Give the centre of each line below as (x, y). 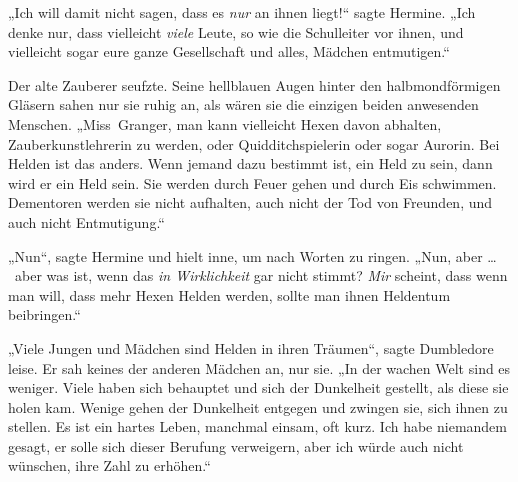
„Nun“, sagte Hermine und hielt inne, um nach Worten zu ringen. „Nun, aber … (252, 255)
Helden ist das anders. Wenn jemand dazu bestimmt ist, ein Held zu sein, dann (250, 163)
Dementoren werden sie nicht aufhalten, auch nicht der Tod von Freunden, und (250, 202)
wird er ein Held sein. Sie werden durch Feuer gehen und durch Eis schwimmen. (252, 182)
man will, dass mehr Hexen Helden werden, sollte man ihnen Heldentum (229, 294)
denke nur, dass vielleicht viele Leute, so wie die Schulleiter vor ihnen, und (236, 31)
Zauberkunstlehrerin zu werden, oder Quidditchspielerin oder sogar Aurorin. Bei (254, 143)
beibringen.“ (44, 314)
